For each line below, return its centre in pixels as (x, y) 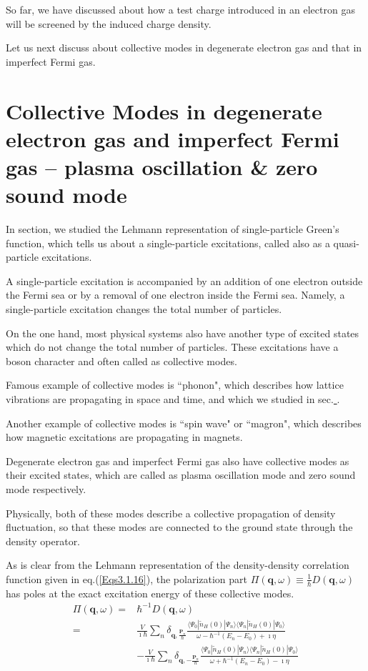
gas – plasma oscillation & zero (162, 166)
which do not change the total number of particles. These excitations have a (172, 347)
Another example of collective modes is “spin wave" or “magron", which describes (184, 423)
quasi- (346, 243)
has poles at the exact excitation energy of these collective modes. (150, 593)
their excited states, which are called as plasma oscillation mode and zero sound (181, 475)
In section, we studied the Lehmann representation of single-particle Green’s (173, 229)
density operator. (43, 541)
